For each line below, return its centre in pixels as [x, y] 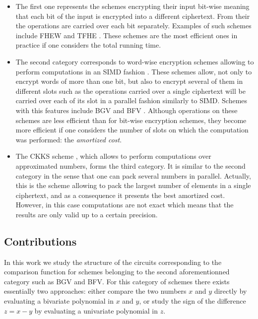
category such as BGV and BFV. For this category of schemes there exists [117, 281]
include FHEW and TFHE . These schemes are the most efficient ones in [127, 35]
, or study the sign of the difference [193, 301]
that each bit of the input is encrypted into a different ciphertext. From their [133, 16]
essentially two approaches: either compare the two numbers [95, 291]
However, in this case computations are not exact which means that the [125, 205]
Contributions [40, 241]
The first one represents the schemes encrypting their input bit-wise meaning [132, 6]
